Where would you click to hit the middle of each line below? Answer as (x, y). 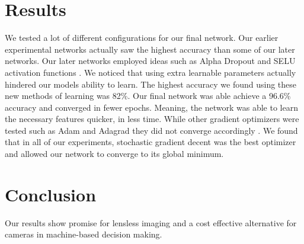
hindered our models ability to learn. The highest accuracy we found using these (151, 84)
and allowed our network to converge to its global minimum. (114, 154)
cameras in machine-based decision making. (84, 234)
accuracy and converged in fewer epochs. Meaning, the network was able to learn (151, 107)
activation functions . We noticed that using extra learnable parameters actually (151, 72)
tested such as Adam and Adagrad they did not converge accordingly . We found (151, 130)
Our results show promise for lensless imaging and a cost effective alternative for (151, 222)
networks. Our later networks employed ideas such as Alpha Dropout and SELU (150, 61)
